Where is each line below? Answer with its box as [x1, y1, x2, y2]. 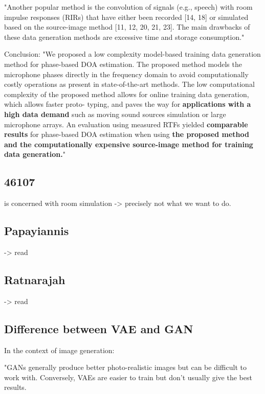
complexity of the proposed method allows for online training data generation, [4, 88, 249, 99]
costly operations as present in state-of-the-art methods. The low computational [4, 79, 255, 89]
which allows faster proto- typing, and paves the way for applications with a [4, 99, 251, 109]
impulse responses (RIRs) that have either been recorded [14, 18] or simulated [4, 11, 249, 22]
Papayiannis [4, 223, 69, 239]
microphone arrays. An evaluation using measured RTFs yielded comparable [4, 119, 248, 129]
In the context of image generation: [4, 344, 115, 355]
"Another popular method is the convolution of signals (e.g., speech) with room [4, 2, 253, 12]
